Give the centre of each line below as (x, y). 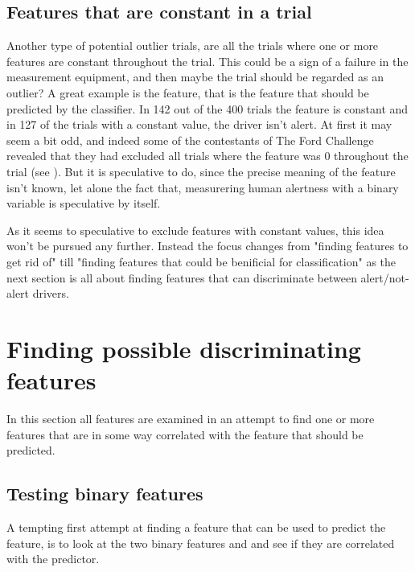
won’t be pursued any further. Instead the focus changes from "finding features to (207, 246)
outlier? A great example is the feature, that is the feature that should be (188, 92)
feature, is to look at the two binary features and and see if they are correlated (201, 543)
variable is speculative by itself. (84, 203)
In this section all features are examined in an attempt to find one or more (191, 419)
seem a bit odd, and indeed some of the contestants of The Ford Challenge (190, 140)
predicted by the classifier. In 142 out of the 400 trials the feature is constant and (207, 108)
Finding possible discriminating (184, 348)
